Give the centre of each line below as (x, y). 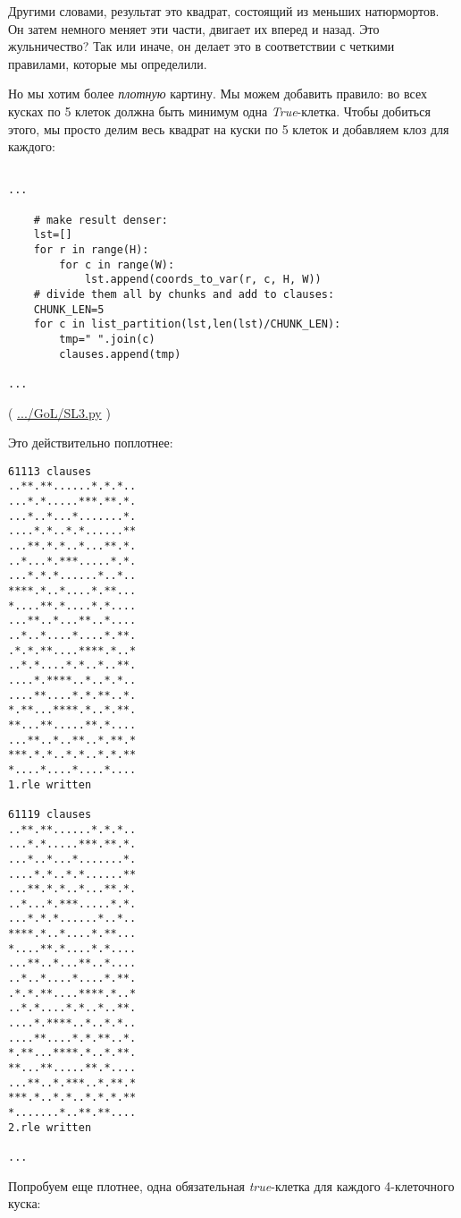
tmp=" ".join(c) (107, 339)
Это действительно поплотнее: (91, 443)
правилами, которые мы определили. (108, 63)
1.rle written (50, 784)
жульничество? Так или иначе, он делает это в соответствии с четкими (201, 46)
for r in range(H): (91, 250)
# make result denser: (101, 220)
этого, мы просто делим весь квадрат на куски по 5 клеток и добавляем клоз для (229, 128)
